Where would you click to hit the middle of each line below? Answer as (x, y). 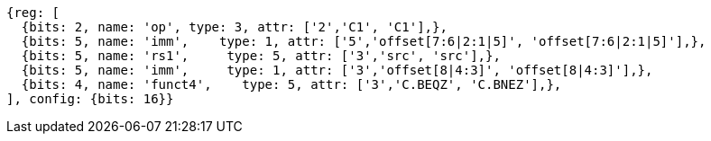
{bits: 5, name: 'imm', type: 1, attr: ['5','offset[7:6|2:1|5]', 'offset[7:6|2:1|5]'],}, (364, 41)
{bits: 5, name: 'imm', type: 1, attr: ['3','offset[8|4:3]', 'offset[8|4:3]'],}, (337, 70)
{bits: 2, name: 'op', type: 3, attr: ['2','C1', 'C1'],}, (234, 27)
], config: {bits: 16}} (90, 99)
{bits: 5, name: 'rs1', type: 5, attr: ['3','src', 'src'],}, (261, 56)
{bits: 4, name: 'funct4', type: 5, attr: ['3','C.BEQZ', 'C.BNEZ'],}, (291, 84)
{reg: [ (33, 13)
